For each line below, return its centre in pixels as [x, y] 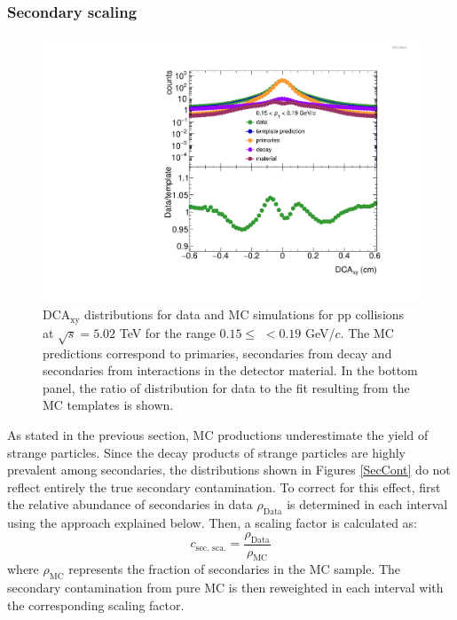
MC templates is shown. [108, 405]
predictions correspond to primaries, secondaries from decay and [217, 353]
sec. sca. [211, 548]
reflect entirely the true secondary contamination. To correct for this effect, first [224, 487]
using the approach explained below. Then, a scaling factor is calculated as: [212, 523]
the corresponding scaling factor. [96, 604]
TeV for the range [167, 332]
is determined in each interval [367, 504]
